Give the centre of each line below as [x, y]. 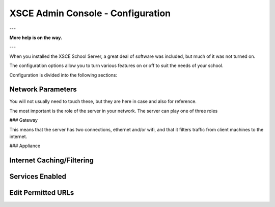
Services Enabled [38, 177]
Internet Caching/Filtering [51, 161]
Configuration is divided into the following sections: [63, 75]
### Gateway [24, 120]
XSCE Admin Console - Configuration [90, 13]
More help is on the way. [36, 38]
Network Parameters [43, 90]
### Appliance [25, 146]
